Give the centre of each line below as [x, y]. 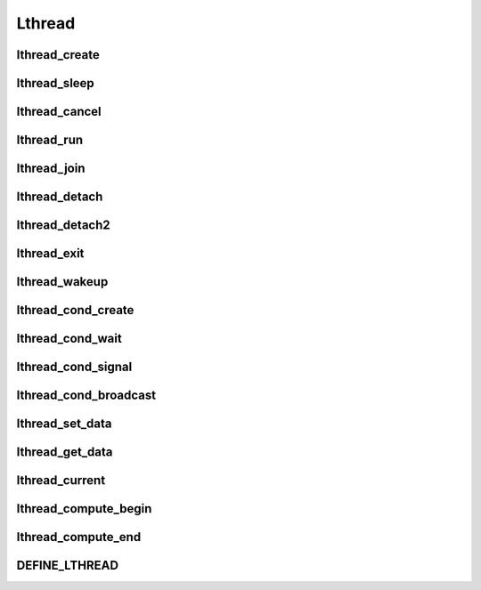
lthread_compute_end [79, 537]
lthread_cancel [59, 112]
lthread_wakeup [62, 282]
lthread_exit [50, 254]
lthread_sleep [56, 83]
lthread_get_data [65, 453]
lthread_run [50, 140]
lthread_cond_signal [74, 367]
